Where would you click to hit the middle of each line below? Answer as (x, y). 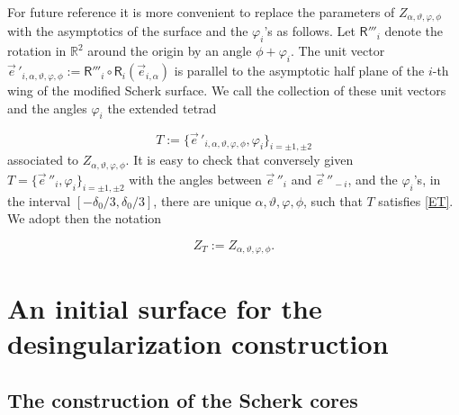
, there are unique (202, 200)
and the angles (47, 108)
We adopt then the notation (85, 218)
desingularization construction (198, 343)
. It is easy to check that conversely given (239, 160)
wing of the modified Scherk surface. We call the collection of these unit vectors (227, 90)
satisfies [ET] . (416, 200)
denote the (414, 31)
